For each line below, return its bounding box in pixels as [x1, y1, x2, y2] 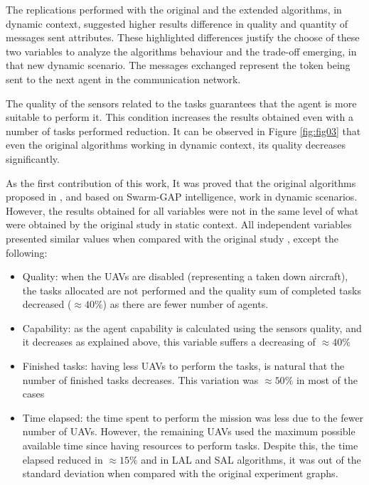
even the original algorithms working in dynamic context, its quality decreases [6, 137, 346, 152]
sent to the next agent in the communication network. [6, 71, 241, 86]
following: [6, 245, 48, 260]
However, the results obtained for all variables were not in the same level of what [6, 203, 359, 218]
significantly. [6, 151, 60, 166]
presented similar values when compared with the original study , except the [6, 230, 338, 245]
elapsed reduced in [22, 452, 103, 467]
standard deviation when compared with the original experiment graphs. [22, 466, 338, 481]
